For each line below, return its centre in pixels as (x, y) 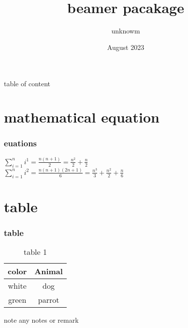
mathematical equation (82, 117)
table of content (27, 84)
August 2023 (126, 47)
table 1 (35, 252)
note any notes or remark (41, 320)
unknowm (126, 31)
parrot (49, 300)
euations (21, 143)
